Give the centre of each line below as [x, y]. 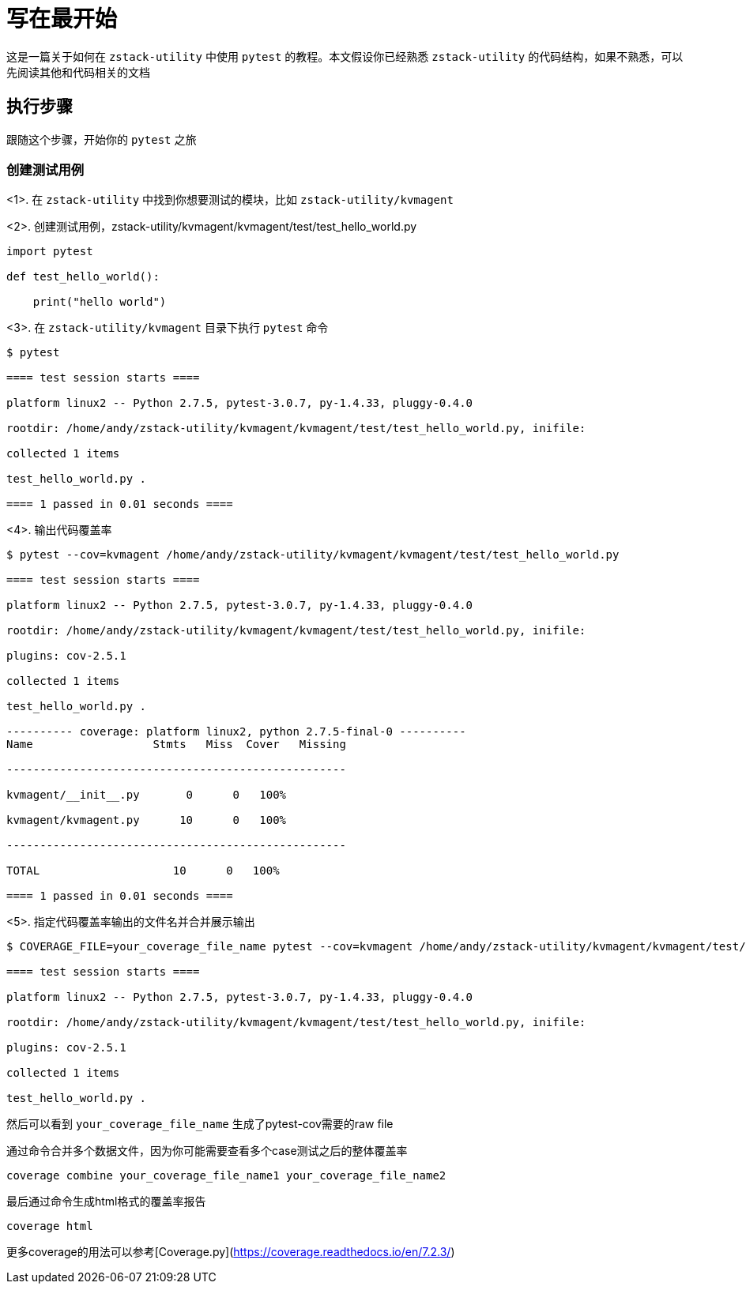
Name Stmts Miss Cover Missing [176, 745]
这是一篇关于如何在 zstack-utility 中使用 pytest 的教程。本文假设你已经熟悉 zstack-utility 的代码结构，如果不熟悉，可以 [345, 56]
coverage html [50, 1226]
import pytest [50, 252]
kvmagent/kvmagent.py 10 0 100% [147, 820]
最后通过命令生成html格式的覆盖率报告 [106, 1202]
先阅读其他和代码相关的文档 [78, 72]
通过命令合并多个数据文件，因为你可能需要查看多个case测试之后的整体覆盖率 [207, 1151]
